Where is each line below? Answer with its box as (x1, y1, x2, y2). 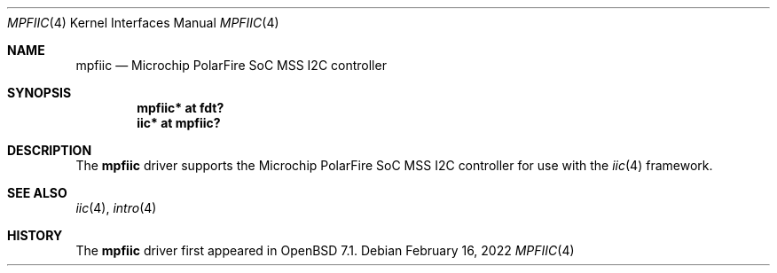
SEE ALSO (7, 185, 67, 200)
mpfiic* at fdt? (137, 100, 224, 115)
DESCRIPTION (7, 143, 92, 158)
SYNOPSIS (7, 85, 72, 100)
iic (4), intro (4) (75, 200, 157, 215)
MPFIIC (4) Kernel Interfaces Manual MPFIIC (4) (7, 15, 279, 30)
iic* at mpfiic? (137, 115, 221, 130)
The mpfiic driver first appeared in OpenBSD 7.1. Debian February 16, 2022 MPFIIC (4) (75, 243, 575, 258)
